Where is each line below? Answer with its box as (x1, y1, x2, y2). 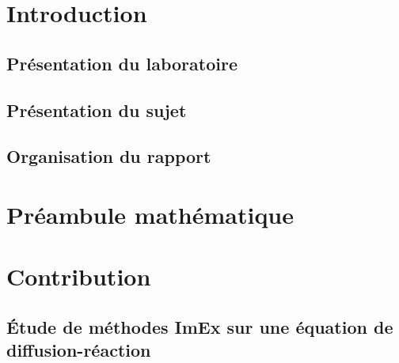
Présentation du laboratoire (6, 51, 237, 75)
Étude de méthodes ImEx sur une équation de (6, 314, 393, 338)
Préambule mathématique (6, 198, 294, 230)
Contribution (6, 260, 151, 293)
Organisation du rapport (6, 144, 211, 168)
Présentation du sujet (6, 97, 187, 122)
